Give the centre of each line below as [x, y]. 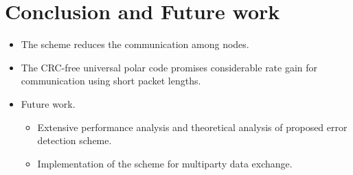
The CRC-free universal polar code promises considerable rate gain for [169, 67]
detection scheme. [75, 140]
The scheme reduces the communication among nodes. [135, 44]
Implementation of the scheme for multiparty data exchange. [165, 163]
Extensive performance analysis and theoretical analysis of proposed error [192, 127]
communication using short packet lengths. [111, 81]
